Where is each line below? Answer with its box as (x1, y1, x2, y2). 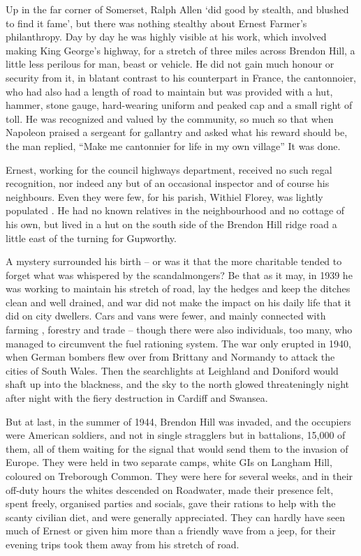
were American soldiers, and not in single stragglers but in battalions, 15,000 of (6, 428, 346, 442)
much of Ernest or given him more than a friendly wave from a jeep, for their (6, 523, 336, 538)
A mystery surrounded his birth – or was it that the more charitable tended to (6, 254, 342, 269)
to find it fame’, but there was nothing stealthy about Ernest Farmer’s (6, 15, 307, 30)
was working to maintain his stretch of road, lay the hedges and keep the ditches (6, 281, 351, 296)
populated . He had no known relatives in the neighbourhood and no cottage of (6, 203, 345, 218)
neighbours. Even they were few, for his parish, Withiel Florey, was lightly (6, 189, 323, 204)
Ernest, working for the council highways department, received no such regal (6, 162, 332, 176)
